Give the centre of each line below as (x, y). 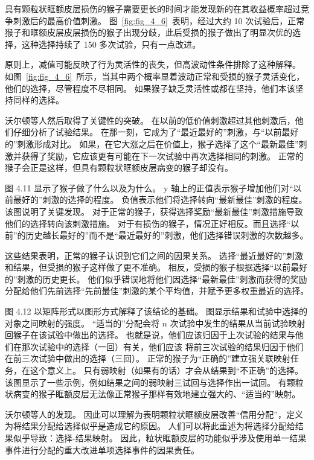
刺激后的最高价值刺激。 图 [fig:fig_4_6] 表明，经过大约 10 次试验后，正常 (159, 20)
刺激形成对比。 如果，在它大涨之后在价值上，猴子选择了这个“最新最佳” (158, 143)
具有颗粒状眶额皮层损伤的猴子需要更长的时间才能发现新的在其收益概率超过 (153, 8)
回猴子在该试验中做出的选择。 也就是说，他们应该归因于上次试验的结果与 (150, 335)
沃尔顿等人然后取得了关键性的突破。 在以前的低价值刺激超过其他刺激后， (150, 120)
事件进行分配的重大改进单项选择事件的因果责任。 (102, 449)
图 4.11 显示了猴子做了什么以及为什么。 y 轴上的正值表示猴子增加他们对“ (149, 187)
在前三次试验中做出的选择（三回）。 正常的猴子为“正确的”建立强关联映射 (148, 358)
